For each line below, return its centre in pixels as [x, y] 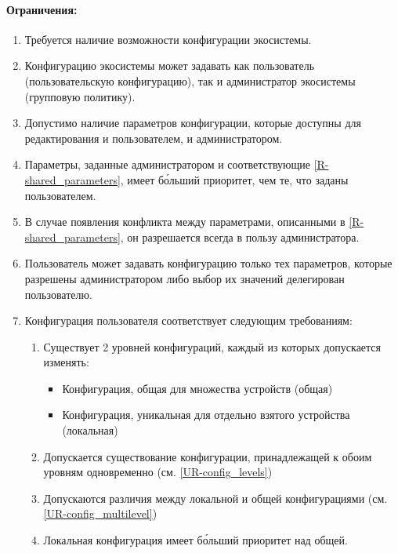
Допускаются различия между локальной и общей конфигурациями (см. [215, 498]
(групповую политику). [80, 96]
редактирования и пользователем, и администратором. [154, 138]
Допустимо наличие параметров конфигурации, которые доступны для [193, 123]
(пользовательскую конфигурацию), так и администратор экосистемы [190, 80]
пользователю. [58, 294]
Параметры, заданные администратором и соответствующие [167, 164]
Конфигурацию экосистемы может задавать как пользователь [170, 65]
